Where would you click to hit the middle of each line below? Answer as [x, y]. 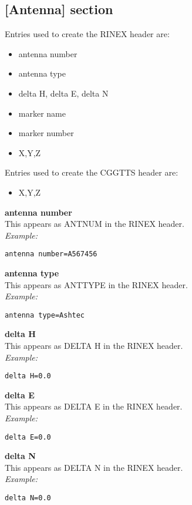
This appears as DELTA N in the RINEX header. [94, 467]
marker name [42, 113]
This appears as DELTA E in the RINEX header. [94, 406]
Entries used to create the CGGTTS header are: [92, 172]
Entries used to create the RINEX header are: [87, 34]
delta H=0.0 [28, 376]
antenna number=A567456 [51, 254]
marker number [46, 133]
